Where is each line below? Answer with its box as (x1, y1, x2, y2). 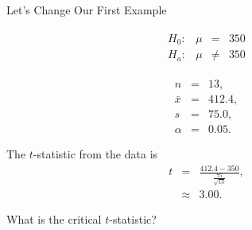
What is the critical (6, 211, 102, 228)
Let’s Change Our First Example (6, 2, 167, 18)
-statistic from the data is (33, 146, 158, 162)
